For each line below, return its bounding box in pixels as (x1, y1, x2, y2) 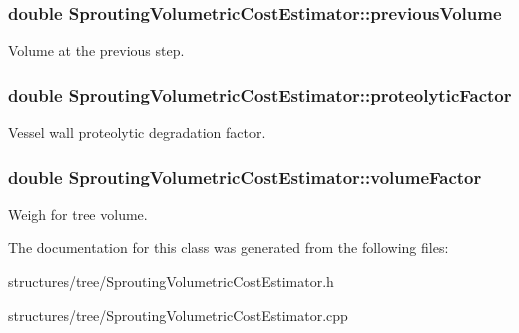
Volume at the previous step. (8, 40, 185, 61)
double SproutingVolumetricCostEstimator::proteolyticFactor (8, 82, 512, 107)
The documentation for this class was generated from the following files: (8, 237, 449, 258)
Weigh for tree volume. (8, 203, 148, 224)
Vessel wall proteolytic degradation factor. (8, 122, 266, 143)
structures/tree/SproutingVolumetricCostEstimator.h (8, 271, 334, 292)
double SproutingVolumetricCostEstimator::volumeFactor (8, 164, 482, 189)
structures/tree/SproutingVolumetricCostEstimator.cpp (8, 304, 348, 325)
